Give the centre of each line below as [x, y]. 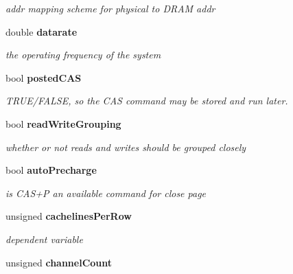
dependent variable [44, 239]
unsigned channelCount [59, 262]
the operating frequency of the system [83, 55]
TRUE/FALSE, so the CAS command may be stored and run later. [147, 101]
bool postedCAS [44, 77]
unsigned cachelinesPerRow [69, 216]
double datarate [42, 31]
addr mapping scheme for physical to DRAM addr [110, 8]
